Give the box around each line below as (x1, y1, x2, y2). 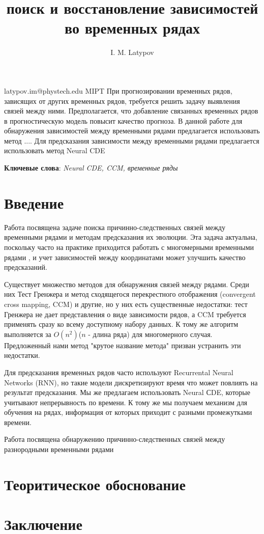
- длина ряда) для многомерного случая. (88, 328, 213, 339)
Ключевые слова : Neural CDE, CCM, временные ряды (4, 162, 178, 173)
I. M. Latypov (110, 47, 154, 58)
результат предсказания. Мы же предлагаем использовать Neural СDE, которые (4, 387, 250, 398)
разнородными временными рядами (4, 444, 114, 455)
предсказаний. (4, 262, 47, 272)
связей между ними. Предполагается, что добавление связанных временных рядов (4, 105, 258, 116)
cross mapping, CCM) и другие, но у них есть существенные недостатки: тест (4, 298, 248, 309)
